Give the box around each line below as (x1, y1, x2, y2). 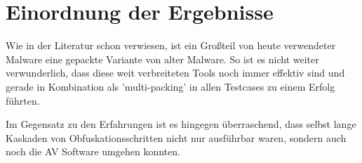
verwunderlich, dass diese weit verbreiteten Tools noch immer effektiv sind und (6, 65, 345, 80)
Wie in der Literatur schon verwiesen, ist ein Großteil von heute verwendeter (6, 38, 336, 53)
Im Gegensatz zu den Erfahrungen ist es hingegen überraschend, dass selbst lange (6, 117, 356, 131)
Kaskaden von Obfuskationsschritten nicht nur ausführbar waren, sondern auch (6, 130, 347, 145)
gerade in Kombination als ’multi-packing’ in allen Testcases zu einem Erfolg (6, 79, 335, 93)
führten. (6, 93, 40, 107)
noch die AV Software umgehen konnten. (6, 144, 180, 159)
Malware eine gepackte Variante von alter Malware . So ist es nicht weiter (6, 51, 319, 66)
